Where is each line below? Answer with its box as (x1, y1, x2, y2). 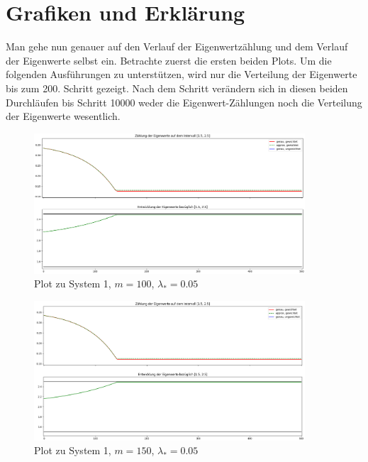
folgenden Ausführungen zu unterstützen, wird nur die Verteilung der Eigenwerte (6, 67, 357, 82)
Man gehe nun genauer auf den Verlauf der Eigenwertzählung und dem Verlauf (6, 39, 348, 54)
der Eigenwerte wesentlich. (6, 109, 121, 123)
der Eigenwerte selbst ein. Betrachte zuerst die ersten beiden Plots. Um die (6, 53, 332, 67)
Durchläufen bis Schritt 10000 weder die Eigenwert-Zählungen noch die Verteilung (6, 94, 362, 109)
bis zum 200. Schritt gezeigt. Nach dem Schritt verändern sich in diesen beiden (6, 80, 348, 95)
